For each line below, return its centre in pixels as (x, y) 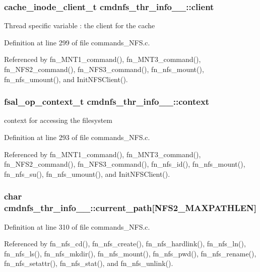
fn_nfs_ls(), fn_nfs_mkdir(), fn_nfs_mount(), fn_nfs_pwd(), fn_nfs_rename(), (130, 253)
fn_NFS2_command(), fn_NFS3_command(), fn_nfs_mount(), (104, 69)
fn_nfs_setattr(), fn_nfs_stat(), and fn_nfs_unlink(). (89, 263)
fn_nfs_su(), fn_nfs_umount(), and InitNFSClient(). (87, 174)
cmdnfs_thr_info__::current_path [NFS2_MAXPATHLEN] (131, 208)
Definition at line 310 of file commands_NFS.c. (77, 226)
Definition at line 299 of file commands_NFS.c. (77, 42)
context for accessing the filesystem (58, 120)
